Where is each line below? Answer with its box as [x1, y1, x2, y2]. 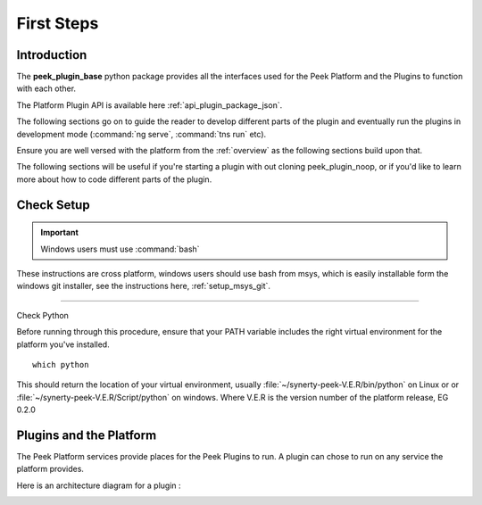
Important [40, 228, 79, 238]
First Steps [16, 13, 99, 33]
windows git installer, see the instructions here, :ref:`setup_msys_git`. [16, 281, 271, 292]
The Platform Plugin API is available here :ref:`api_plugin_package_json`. [16, 99, 283, 111]
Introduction [16, 47, 87, 62]
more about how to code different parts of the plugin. [16, 174, 212, 185]
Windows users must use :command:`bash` [40, 244, 200, 254]
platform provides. [16, 464, 85, 475]
